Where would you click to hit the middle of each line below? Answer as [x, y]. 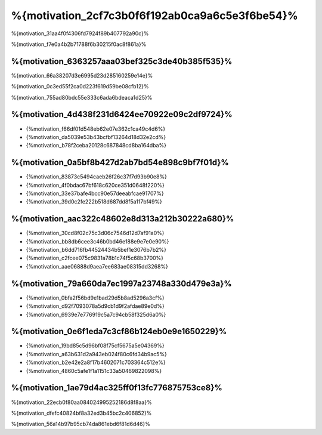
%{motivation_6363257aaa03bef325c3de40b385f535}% [122, 61]
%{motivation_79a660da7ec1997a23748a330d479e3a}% [121, 283]
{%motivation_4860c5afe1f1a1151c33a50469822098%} [94, 371]
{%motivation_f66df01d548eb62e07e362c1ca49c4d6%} [96, 129]
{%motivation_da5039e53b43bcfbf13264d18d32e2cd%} [96, 137]
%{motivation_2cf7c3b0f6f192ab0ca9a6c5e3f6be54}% [154, 16]
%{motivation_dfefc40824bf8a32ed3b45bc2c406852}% [81, 413]
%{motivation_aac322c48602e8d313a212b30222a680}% [123, 219]
